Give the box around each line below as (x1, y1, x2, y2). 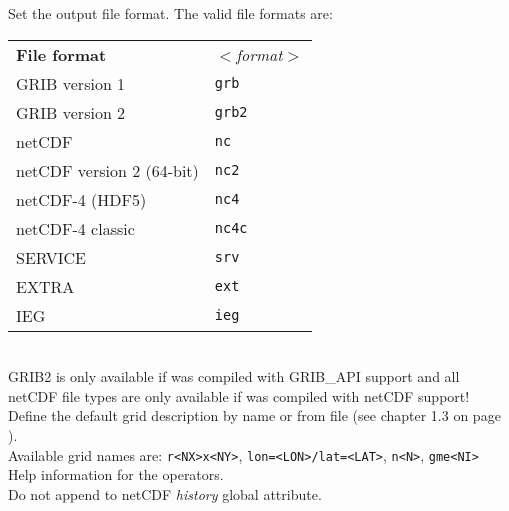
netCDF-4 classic (16, 216, 135, 240)
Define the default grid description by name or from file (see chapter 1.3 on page (8, 405, 501, 426)
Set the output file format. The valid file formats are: (8, 3, 333, 23)
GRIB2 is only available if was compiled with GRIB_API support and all (8, 366, 460, 387)
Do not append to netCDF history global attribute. (8, 483, 322, 504)
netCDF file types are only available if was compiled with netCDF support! (8, 385, 470, 406)
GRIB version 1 (16, 71, 126, 95)
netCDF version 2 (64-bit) (16, 158, 199, 182)
